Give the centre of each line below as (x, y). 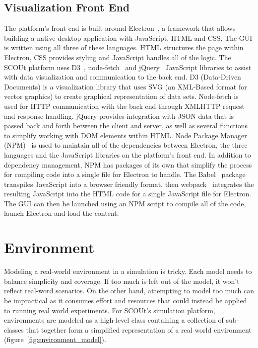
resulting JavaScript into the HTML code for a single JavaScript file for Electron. (128, 194)
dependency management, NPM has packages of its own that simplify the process (128, 164)
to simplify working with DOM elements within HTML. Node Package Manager (126, 135)
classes (14, 329)
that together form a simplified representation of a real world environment (139, 329)
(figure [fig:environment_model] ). (55, 339)
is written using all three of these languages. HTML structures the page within (124, 47)
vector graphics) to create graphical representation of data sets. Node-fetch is (121, 96)
